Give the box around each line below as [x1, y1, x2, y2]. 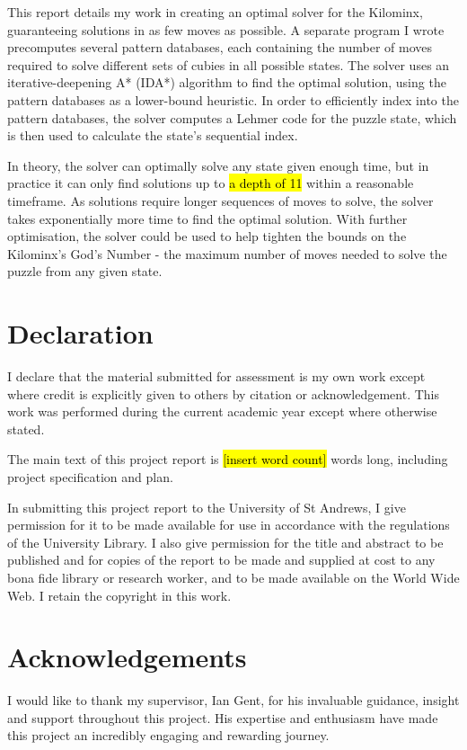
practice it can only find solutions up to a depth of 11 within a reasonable [7, 174, 414, 192]
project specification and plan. [7, 468, 173, 486]
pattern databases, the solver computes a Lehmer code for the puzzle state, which [7, 108, 457, 127]
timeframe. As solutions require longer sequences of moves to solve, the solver [7, 191, 434, 210]
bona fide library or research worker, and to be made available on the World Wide [7, 567, 460, 586]
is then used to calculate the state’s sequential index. [7, 126, 298, 145]
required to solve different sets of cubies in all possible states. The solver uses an [7, 55, 450, 74]
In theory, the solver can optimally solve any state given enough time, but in [7, 156, 429, 174]
